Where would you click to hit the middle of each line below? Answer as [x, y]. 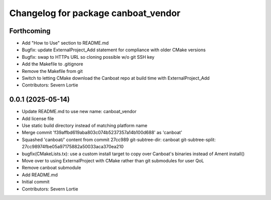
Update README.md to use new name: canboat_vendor [79, 112]
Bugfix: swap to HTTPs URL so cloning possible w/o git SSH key [88, 57]
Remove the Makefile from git [52, 71]
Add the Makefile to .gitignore [53, 64]
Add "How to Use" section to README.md [65, 43]
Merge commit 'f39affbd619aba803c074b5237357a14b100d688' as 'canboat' [102, 133]
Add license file [38, 119]
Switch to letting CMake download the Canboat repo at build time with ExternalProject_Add [116, 78]
